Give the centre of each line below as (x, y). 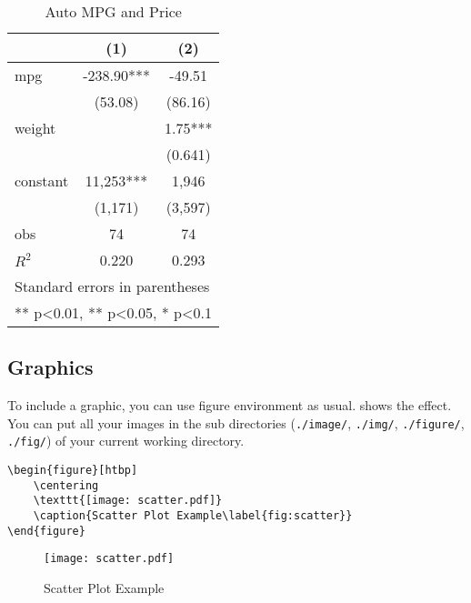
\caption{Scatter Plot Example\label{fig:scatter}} (193, 516)
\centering (66, 485)
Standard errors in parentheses (112, 286)
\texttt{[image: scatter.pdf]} (128, 501)
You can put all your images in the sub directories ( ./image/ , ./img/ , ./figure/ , (236, 422)
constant (42, 181)
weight (35, 128)
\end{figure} (46, 531)
